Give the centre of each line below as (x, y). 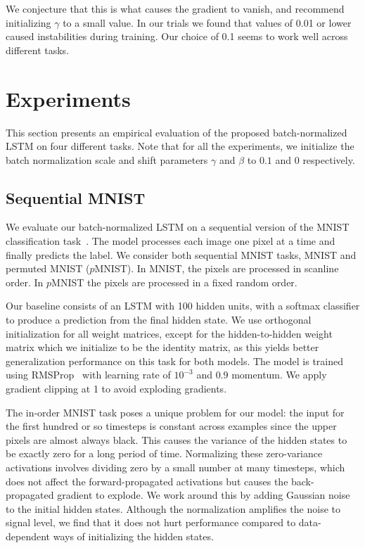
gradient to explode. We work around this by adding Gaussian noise (204, 495)
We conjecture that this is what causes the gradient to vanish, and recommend (175, 8)
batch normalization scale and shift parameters (107, 159)
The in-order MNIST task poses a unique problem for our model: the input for (175, 412)
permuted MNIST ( (48, 268)
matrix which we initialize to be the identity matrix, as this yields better (162, 347)
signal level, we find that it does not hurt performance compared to (151, 522)
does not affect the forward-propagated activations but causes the (147, 481)
